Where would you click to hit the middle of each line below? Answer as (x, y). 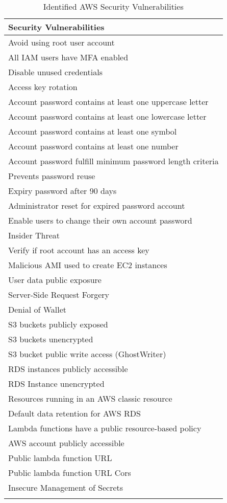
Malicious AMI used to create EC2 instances (88, 265)
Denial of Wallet (37, 309)
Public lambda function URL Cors (70, 473)
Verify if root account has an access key (79, 250)
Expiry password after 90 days (62, 191)
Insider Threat (34, 235)
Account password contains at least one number (93, 146)
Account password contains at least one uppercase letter (108, 102)
